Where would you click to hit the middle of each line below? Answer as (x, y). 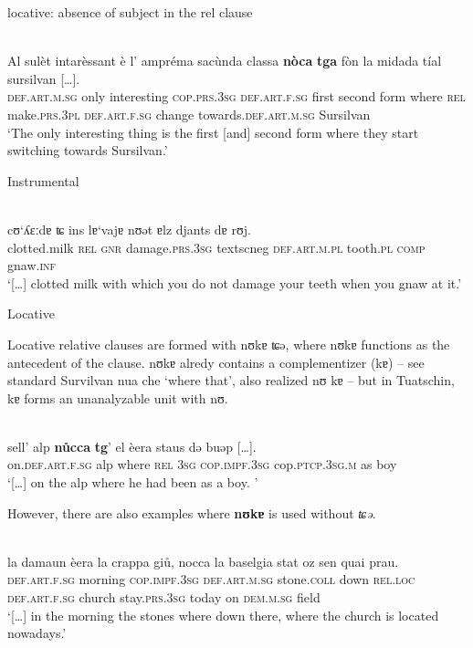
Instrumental (43, 180)
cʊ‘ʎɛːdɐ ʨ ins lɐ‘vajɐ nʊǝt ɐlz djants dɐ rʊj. (129, 229)
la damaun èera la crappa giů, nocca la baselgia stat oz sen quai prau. (203, 561)
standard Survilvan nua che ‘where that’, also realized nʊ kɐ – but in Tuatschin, (231, 380)
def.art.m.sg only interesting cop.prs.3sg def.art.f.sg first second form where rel (236, 96)
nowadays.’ (37, 633)
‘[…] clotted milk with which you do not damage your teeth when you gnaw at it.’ (235, 282)
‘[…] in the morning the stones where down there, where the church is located (223, 615)
